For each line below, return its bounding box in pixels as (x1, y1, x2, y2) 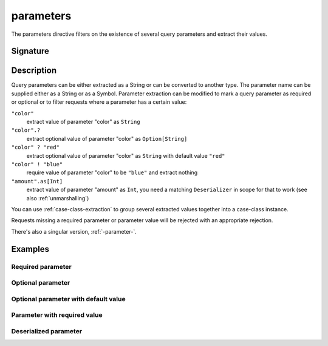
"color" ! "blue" (11, 161, 63, 168)
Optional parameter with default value (11, 294, 126, 303)
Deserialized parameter (11, 327, 82, 335)
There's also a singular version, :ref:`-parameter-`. (11, 228, 137, 235)
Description (11, 66, 57, 76)
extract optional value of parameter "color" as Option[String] (26, 135, 188, 142)
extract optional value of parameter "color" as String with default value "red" (26, 152, 225, 159)
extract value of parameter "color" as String (26, 118, 140, 126)
